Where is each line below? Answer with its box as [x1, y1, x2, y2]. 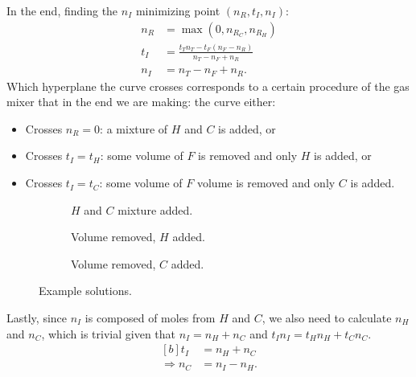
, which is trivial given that [41, 325, 176, 342]
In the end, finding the [6, 2, 118, 18]
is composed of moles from [84, 309, 216, 326]
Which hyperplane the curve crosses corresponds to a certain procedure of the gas [6, 77, 410, 94]
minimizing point [135, 2, 220, 18]
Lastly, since [6, 309, 68, 326]
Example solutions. [39, 282, 132, 299]
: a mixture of [100, 120, 168, 137]
